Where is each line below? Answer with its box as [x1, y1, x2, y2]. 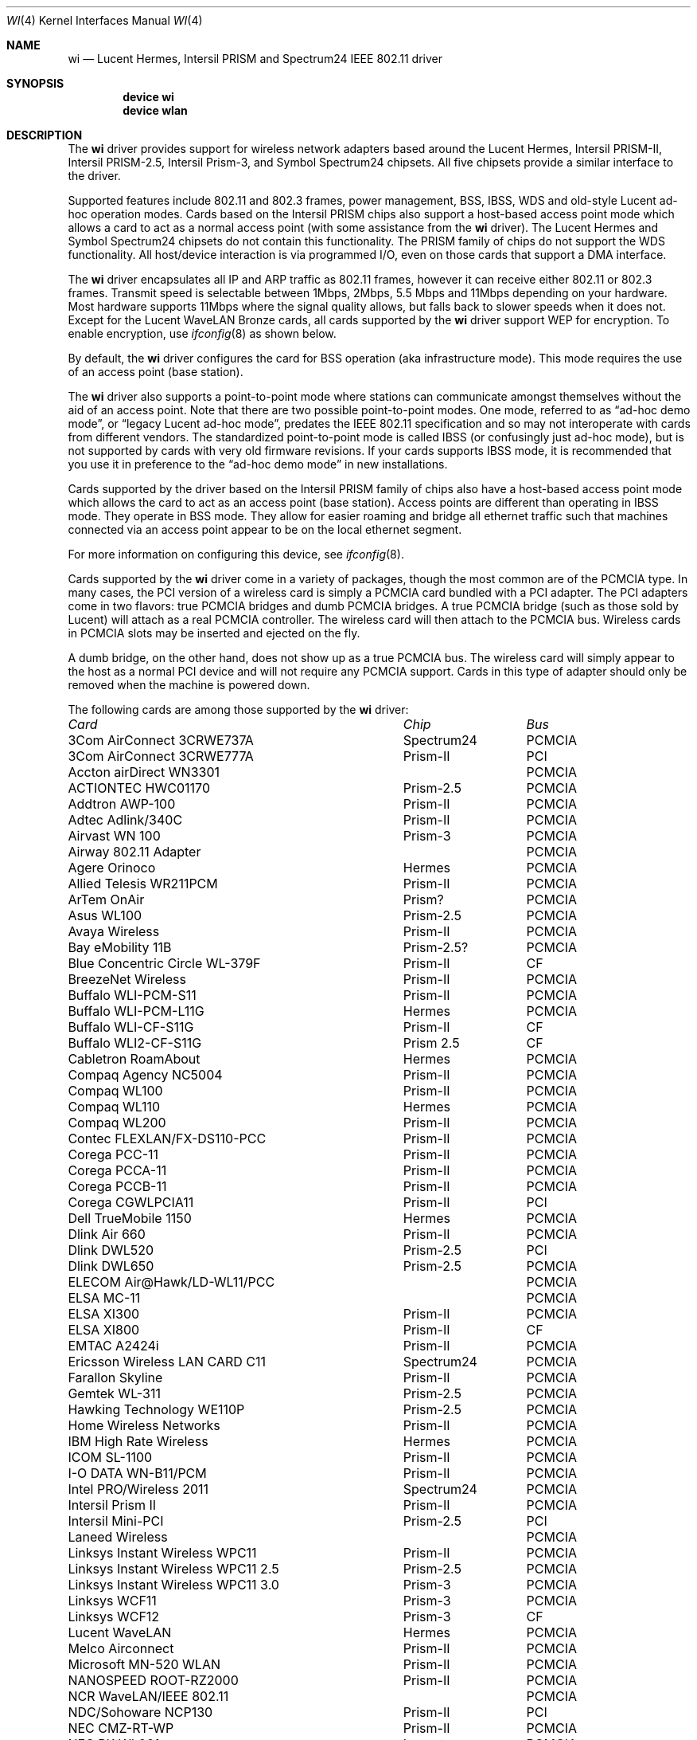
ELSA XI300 [68, 1306, 140, 1322]
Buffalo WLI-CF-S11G [68, 1019, 194, 1035]
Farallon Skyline [68, 1370, 163, 1385]
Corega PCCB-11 [68, 1178, 167, 1194]
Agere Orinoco [68, 860, 156, 876]
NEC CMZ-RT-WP [68, 1720, 174, 1736]
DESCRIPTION [6, 128, 83, 142]
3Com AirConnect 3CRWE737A [68, 732, 254, 748]
